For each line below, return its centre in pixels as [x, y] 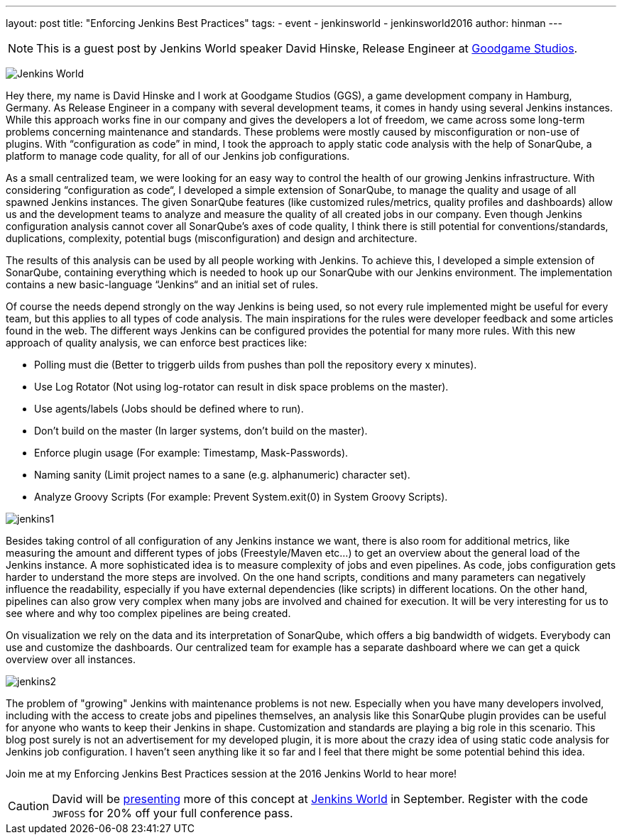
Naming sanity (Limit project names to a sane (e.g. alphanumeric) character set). [222, 475]
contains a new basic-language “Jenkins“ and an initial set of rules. [162, 284]
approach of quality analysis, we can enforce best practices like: [157, 343]
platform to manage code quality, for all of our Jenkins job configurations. [178, 156]
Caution [29, 806]
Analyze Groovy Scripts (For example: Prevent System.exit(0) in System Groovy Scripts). [241, 497]
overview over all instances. [71, 659]
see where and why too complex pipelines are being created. [148, 613]
